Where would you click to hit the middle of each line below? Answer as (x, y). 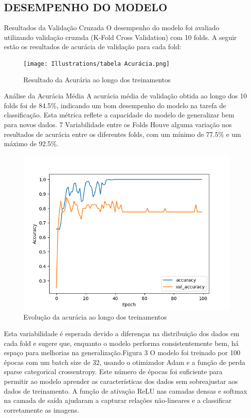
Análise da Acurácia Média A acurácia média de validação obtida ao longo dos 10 (125, 96)
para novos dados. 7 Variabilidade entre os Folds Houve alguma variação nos (118, 124)
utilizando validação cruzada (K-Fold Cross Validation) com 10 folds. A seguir (120, 37)
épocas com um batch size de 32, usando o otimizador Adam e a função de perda (125, 362)
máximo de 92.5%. (31, 143)
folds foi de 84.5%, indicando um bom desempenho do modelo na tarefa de (115, 105)
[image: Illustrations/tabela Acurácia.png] (97, 64)
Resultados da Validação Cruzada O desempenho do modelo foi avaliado (112, 28)
